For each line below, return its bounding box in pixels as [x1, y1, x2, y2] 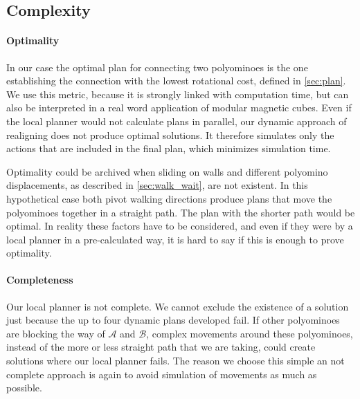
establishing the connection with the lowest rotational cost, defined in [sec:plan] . [6, 73, 346, 88]
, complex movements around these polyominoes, [146, 326, 353, 340]
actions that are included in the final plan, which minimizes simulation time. [6, 141, 331, 156]
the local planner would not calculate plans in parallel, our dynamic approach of [6, 113, 347, 128]
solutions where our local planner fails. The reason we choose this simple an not [6, 353, 345, 368]
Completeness [6, 272, 73, 287]
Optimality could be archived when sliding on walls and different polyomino [6, 164, 328, 178]
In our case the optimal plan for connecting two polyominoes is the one [6, 59, 308, 74]
